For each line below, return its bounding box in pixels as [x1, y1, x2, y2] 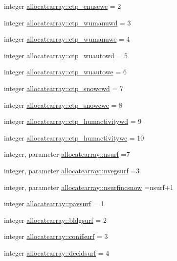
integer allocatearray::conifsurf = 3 [4, 231, 108, 241]
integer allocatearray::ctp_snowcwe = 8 [4, 99, 123, 110]
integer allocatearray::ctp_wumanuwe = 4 [4, 34, 130, 44]
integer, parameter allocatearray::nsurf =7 [4, 149, 130, 159]
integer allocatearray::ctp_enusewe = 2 [4, 1, 121, 11]
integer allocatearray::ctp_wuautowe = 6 [4, 67, 127, 77]
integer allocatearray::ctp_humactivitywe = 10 [4, 132, 144, 142]
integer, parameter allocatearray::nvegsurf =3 [4, 165, 140, 175]
